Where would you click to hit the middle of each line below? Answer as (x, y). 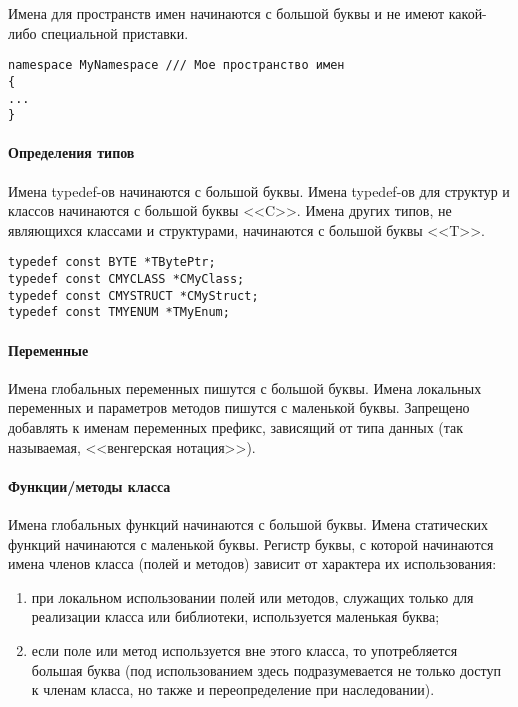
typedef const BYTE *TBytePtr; (112, 262)
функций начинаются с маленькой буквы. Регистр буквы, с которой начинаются (251, 543)
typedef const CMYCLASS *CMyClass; (126, 279)
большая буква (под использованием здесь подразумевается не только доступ (266, 669)
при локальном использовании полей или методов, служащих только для (252, 596)
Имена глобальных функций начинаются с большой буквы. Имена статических (248, 523)
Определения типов (71, 152)
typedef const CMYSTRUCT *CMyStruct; (133, 295)
